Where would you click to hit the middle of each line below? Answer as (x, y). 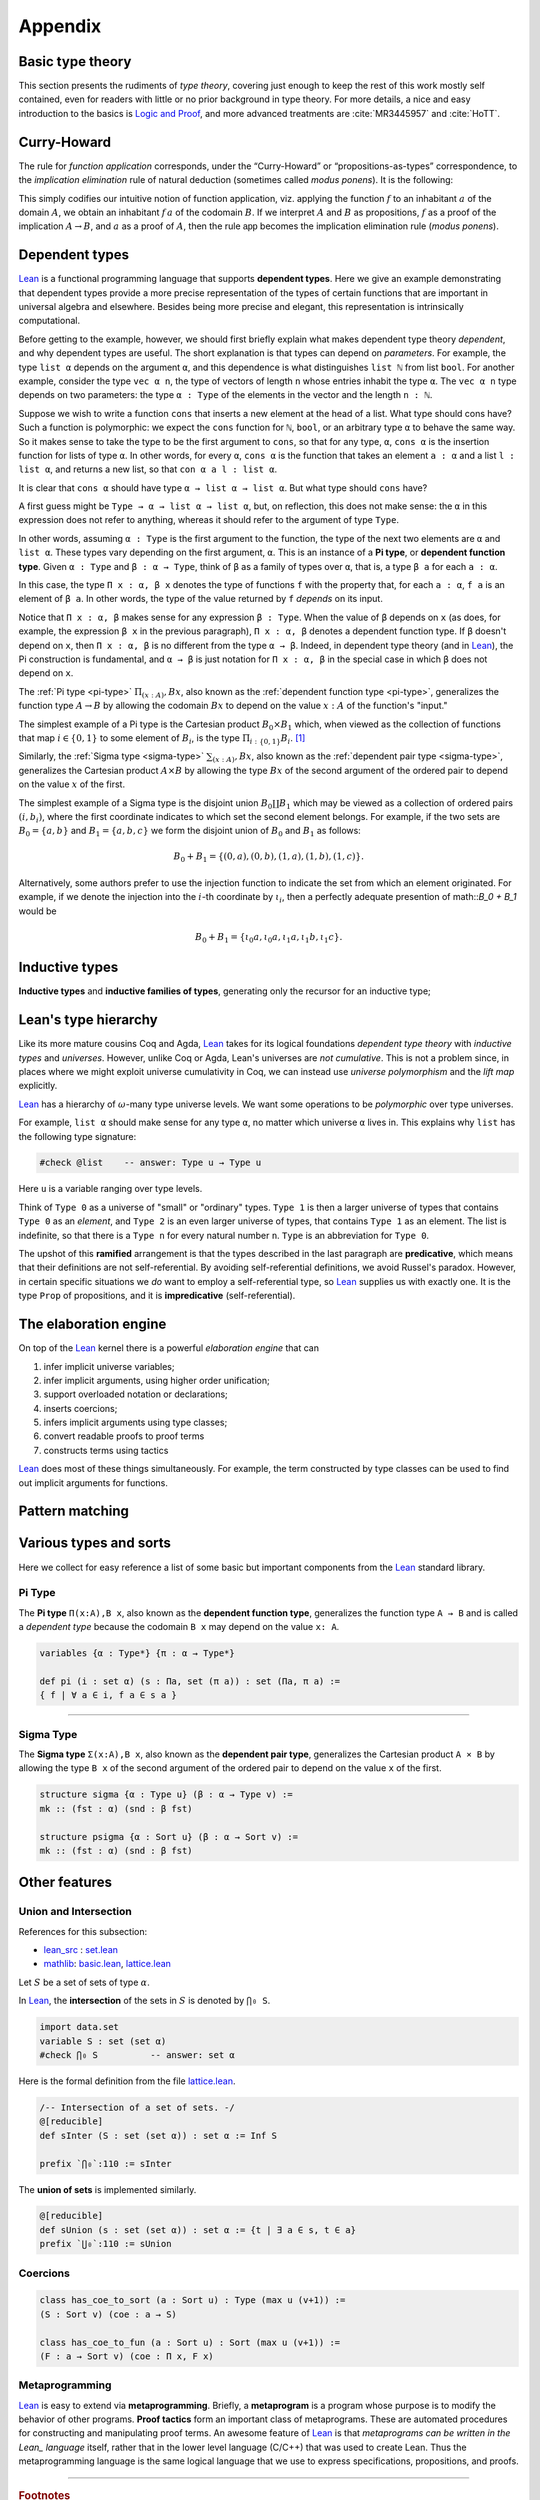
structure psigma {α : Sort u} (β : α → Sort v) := (169, 1836)
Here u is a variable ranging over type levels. (110, 1189)
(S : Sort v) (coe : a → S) (108, 2314)
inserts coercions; (80, 1408)
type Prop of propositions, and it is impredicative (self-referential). (157, 1296)
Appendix (60, 26)
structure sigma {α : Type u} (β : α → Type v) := (166, 1794)
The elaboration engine (92, 1324)
